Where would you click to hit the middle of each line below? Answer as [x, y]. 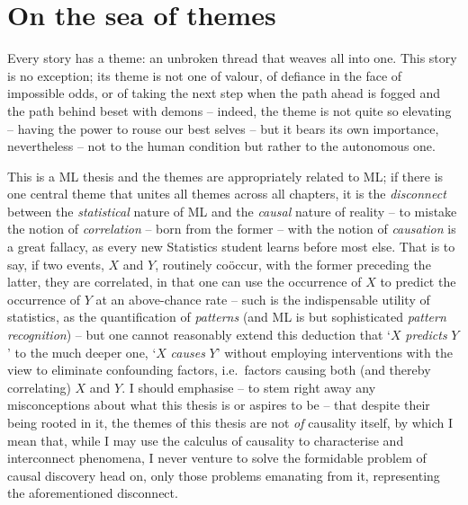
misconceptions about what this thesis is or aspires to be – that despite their [219, 405]
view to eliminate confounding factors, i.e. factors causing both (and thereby [219, 370]
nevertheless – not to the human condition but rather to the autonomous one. [221, 146]
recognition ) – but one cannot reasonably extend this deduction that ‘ [199, 335]
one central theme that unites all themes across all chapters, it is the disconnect [227, 194]
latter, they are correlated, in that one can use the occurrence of [184, 282]
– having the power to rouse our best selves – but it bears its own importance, [223, 128]
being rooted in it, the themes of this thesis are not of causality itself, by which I [230, 422]
